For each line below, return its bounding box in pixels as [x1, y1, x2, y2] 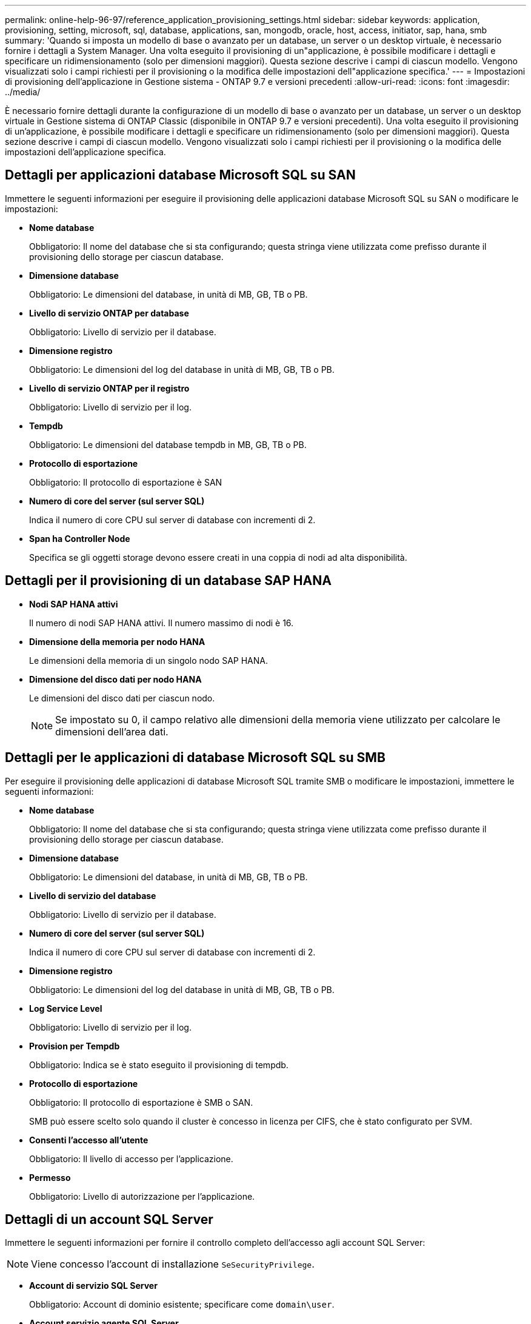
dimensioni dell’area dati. [55, 725, 169, 738]
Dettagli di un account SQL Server [5, 1211, 213, 1227]
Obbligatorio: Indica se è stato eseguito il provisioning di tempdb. [29, 1059, 289, 1070]
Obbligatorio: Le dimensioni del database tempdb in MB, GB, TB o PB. [29, 439, 307, 450]
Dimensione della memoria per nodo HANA [29, 636, 205, 647]
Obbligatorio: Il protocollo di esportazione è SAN [29, 476, 222, 487]
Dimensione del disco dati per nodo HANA [29, 674, 202, 684]
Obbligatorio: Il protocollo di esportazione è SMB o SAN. [29, 1097, 253, 1108]
